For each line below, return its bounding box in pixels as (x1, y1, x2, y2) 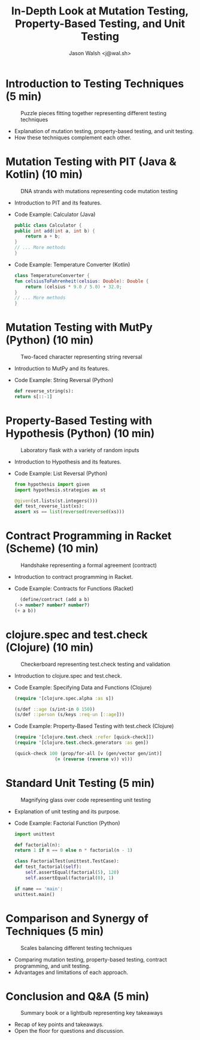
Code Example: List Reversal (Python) (14, 470, 108, 477)
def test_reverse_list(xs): (14, 503, 84, 509)
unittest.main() (14, 891, 55, 897)
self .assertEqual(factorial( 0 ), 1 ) (25, 874, 114, 881)
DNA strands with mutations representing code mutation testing (20, 187, 178, 194)
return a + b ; (25, 233, 60, 239)
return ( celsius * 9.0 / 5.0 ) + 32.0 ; (25, 284, 122, 290)
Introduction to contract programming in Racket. (14, 573, 133, 581)
